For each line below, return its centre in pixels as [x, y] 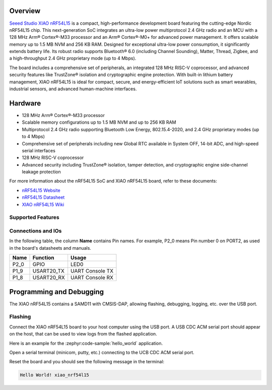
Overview [25, 11]
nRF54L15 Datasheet [43, 197]
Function [43, 258]
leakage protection [42, 172]
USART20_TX [49, 271]
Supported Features [35, 217]
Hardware [25, 103]
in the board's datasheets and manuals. [50, 248]
